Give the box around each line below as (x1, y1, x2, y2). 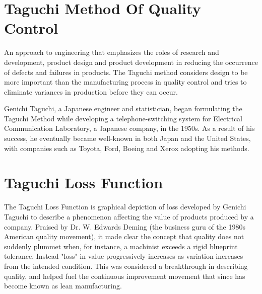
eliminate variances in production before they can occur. (4, 86, 178, 97)
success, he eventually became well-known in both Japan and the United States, (4, 133, 251, 143)
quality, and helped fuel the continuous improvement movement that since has (4, 270, 245, 281)
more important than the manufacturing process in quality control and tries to (4, 77, 247, 87)
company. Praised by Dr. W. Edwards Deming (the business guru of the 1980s (4, 221, 245, 232)
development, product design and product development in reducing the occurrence (4, 56, 258, 67)
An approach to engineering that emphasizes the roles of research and (4, 47, 219, 57)
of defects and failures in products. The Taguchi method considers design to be (4, 66, 248, 77)
